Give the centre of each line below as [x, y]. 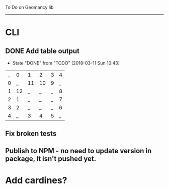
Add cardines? [36, 180]
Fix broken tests [31, 134]
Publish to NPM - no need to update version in [78, 151]
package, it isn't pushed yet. [51, 159]
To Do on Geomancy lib [29, 7]
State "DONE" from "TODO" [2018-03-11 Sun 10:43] [66, 63]
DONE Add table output [42, 51]
